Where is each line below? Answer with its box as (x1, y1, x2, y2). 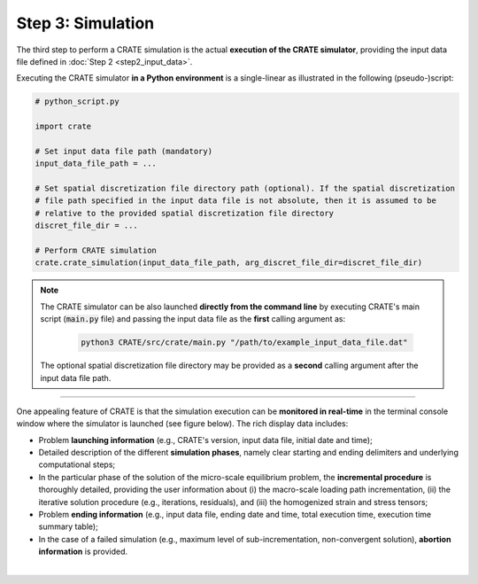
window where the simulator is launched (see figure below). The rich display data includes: (16, 418, 349, 429)
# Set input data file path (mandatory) (35, 146, 212, 156)
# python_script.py (35, 97, 119, 106)
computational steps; (38, 459, 116, 470)
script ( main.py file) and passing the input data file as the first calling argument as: (40, 314, 345, 324)
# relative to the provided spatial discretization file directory (35, 208, 335, 218)
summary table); (38, 521, 99, 532)
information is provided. (38, 546, 128, 557)
